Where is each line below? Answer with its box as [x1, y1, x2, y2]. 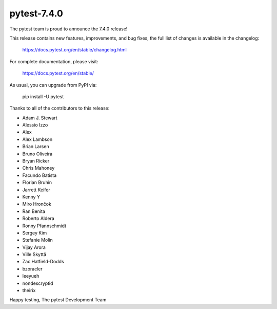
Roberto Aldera [22, 215, 55, 222]
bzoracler [22, 265, 43, 272]
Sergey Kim [22, 229, 47, 236]
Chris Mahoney [22, 165, 55, 171]
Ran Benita [22, 208, 46, 214]
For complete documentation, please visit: [9, 58, 98, 64]
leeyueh [22, 273, 39, 279]
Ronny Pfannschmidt [22, 223, 67, 229]
